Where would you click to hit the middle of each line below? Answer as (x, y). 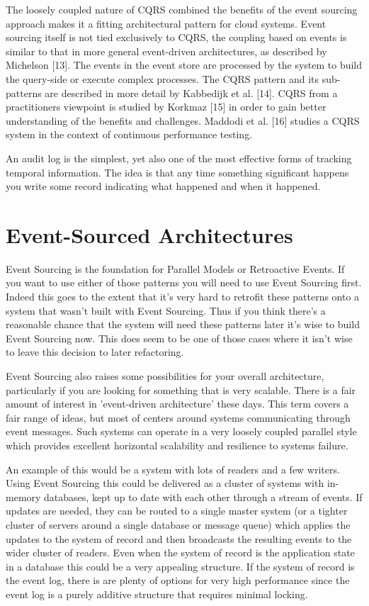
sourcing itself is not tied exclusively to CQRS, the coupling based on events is (176, 37)
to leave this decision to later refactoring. (95, 352)
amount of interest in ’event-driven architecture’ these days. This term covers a (177, 404)
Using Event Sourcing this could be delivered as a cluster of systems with (165, 483)
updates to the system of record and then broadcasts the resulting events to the (179, 538)
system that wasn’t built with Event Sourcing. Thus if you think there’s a (166, 310)
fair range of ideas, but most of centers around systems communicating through (178, 417)
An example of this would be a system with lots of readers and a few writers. (173, 469)
